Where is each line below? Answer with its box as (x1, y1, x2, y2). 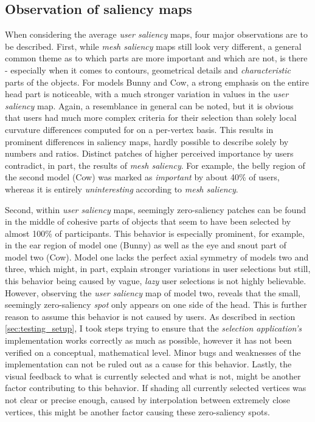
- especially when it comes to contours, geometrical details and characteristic (5, 63, 291, 76)
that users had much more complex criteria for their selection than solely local (5, 111, 297, 124)
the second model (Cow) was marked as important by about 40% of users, (5, 171, 280, 183)
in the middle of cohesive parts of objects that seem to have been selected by (5, 215, 291, 228)
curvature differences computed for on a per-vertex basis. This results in (5, 123, 274, 135)
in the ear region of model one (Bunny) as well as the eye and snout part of (5, 239, 286, 251)
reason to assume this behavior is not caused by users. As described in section (5, 310, 296, 322)
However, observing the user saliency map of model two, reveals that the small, (5, 286, 300, 299)
